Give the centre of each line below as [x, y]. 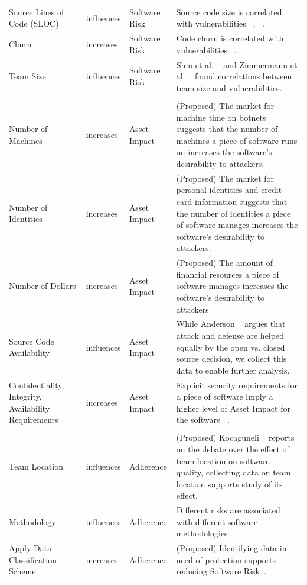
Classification [33, 559]
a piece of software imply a [225, 396]
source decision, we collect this [231, 359]
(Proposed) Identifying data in [231, 548]
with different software [217, 521]
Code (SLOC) [34, 23]
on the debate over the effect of [233, 449]
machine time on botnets [221, 117]
